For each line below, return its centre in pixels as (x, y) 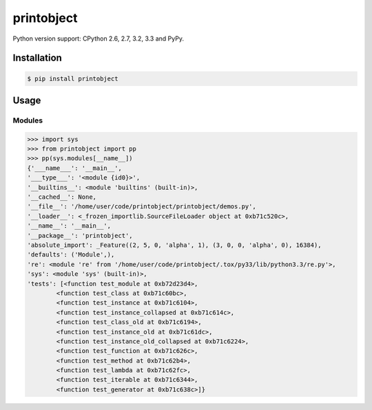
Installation (37, 58)
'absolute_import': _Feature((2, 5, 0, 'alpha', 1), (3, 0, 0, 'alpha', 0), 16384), (174, 245)
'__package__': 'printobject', (80, 235)
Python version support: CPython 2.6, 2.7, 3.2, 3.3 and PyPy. (98, 39)
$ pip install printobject (73, 78)
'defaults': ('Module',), (71, 255)
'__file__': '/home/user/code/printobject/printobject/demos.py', (142, 207)
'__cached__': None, (62, 197)
